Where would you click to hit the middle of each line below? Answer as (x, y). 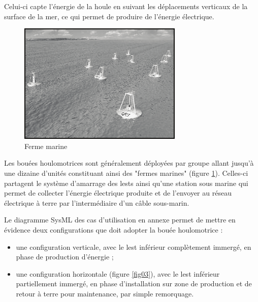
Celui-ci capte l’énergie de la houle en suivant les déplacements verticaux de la (126, 6)
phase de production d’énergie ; (65, 257)
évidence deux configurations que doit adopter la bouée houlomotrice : (114, 229)
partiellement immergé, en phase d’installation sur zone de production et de (134, 284)
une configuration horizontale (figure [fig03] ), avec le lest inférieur (118, 273)
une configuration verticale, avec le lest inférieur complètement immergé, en (134, 247)
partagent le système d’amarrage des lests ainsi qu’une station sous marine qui (126, 183)
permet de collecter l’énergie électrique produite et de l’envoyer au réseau (118, 193)
